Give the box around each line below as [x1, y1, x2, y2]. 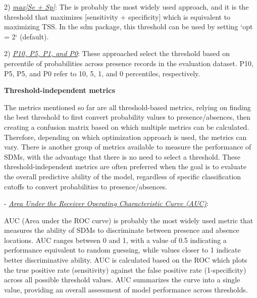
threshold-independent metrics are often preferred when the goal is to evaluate [4, 161, 246, 172]
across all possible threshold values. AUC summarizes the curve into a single [4, 274, 240, 285]
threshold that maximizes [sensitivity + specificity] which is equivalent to [4, 11, 231, 22]
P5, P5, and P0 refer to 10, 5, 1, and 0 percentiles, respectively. [4, 68, 200, 78]
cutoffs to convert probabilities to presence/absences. [4, 181, 168, 191]
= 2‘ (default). [4, 31, 49, 41]
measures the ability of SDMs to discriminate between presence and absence [4, 225, 239, 235]
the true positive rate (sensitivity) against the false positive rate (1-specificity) [4, 264, 246, 275]
